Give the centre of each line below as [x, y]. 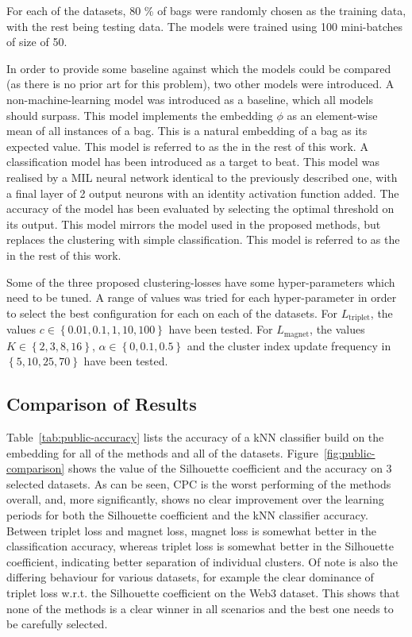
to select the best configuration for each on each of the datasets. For [172, 313]
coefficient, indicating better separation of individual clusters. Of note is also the [202, 561]
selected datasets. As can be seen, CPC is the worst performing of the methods [199, 483]
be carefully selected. [57, 624]
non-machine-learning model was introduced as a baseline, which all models [190, 99]
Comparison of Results [102, 404]
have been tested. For [221, 329]
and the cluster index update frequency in [289, 345]
